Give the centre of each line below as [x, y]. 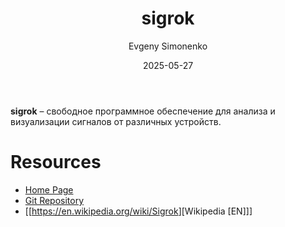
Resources [56, 162]
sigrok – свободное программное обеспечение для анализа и [143, 111]
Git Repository [54, 200]
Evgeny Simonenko [168, 46]
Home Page [49, 189]
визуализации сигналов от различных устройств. [116, 121]
